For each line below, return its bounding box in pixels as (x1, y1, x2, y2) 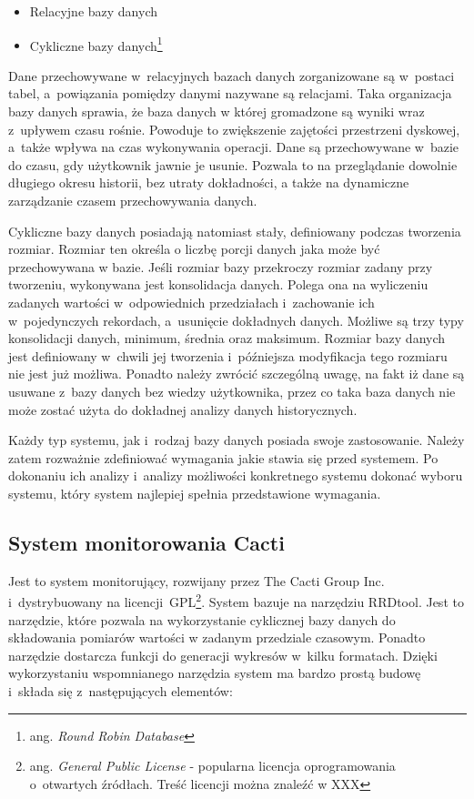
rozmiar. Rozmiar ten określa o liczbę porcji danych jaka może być (8, 239, 380, 258)
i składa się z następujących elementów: (8, 681, 233, 700)
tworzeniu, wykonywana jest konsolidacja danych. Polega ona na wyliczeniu (8, 275, 429, 294)
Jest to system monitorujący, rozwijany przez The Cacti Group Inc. (8, 571, 385, 590)
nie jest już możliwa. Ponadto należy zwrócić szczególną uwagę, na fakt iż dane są (8, 364, 465, 383)
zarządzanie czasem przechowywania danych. (8, 191, 257, 209)
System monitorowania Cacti (8, 528, 285, 556)
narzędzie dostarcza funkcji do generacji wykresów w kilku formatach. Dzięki (8, 645, 438, 664)
